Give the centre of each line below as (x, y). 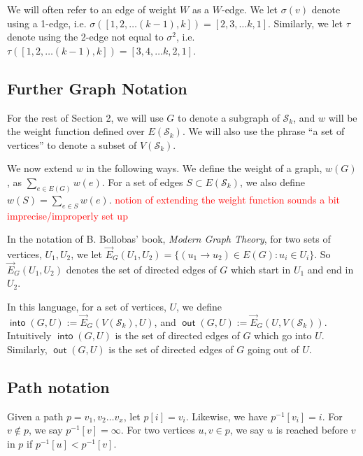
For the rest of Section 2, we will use (85, 117)
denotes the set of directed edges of (141, 269)
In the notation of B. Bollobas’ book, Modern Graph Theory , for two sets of (169, 239)
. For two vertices (158, 430)
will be (343, 117)
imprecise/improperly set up (67, 215)
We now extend (40, 168)
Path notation (58, 387)
